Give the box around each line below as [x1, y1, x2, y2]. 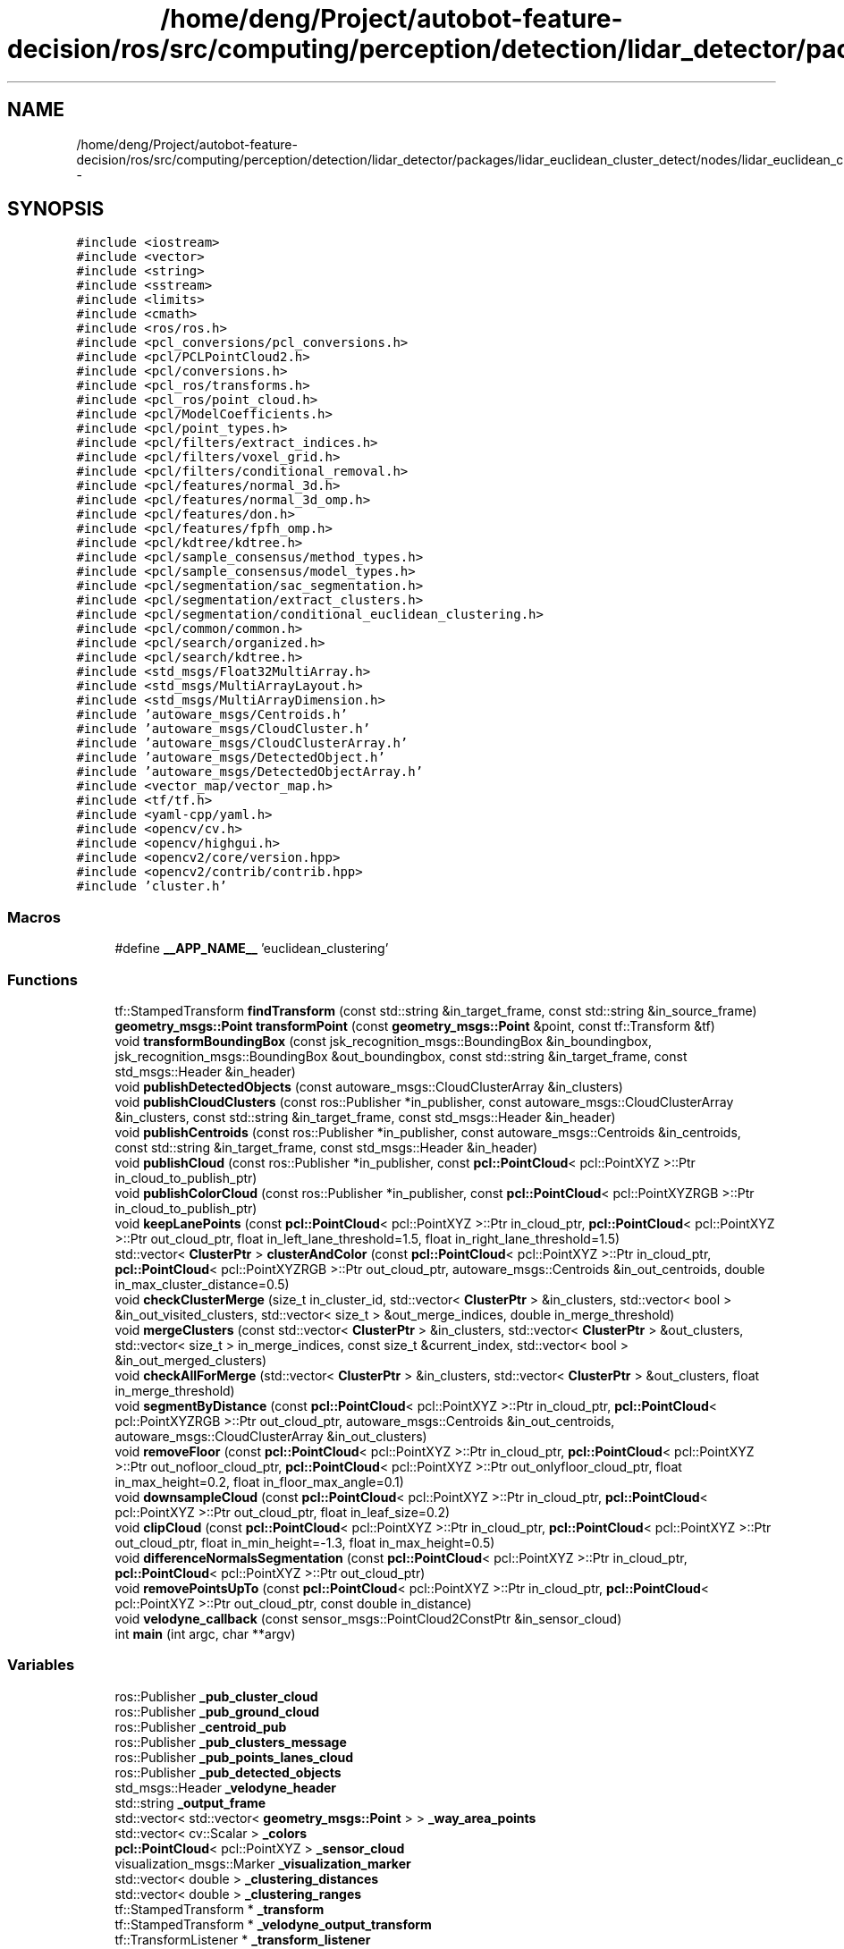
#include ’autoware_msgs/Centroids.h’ [76, 707, 348, 722]
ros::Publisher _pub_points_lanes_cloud [114, 1749, 354, 1765]
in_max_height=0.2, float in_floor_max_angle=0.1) [114, 1473, 404, 1489]
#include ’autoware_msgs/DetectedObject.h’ [76, 750, 385, 765]
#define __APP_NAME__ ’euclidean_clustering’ [114, 941, 389, 957]
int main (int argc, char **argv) [114, 1625, 296, 1641]
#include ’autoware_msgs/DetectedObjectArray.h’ [76, 764, 424, 780]
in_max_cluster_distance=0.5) [114, 1276, 290, 1292]
